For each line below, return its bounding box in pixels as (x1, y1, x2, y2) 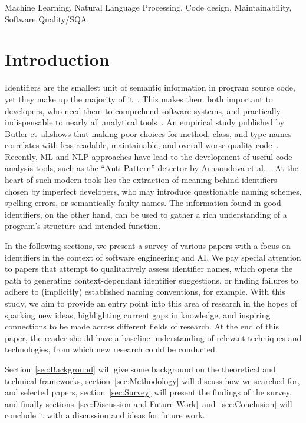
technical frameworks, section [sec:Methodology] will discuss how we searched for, (5, 374, 300, 387)
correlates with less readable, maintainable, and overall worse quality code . (5, 139, 279, 151)
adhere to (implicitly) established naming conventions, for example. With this (5, 285, 285, 298)
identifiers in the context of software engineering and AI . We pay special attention (5, 251, 301, 263)
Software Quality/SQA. (5, 12, 90, 25)
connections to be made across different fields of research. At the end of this (5, 320, 279, 332)
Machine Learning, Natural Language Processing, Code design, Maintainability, (5, 1, 292, 13)
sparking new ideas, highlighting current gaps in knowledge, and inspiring (5, 308, 271, 321)
